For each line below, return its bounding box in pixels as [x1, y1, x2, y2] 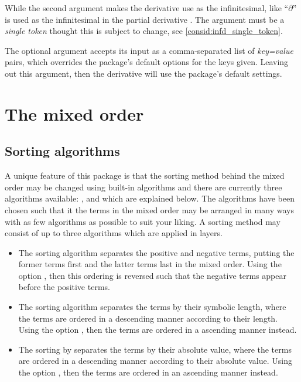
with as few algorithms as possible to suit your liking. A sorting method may [5, 215, 281, 227]
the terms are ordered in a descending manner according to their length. [18, 312, 278, 324]
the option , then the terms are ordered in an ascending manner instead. [18, 366, 278, 378]
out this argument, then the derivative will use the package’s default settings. [5, 67, 282, 79]
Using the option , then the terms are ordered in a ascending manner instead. [18, 323, 297, 336]
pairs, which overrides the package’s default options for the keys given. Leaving [5, 56, 289, 68]
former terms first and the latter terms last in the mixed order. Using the [18, 258, 282, 270]
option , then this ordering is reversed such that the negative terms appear [18, 269, 286, 281]
